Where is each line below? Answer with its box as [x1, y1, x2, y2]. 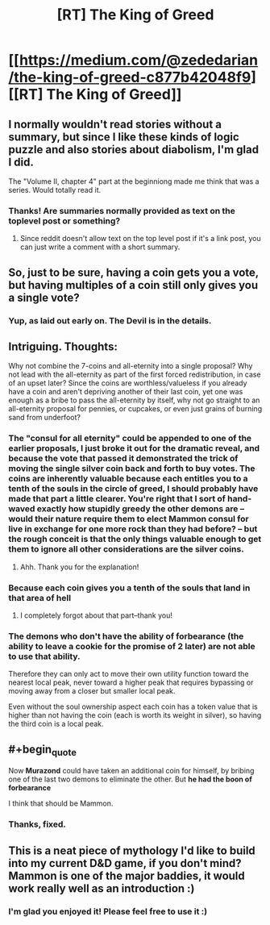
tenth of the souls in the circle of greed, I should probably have [8, 483, 259, 494]
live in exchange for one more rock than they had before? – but [8, 523, 258, 535]
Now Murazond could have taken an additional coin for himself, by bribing [8, 766, 255, 776]
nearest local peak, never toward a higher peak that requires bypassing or [8, 677, 254, 687]
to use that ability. [8, 651, 81, 662]
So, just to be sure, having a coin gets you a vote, [8, 265, 260, 279]
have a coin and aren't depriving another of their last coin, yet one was [8, 387, 243, 397]
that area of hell [8, 592, 71, 603]
